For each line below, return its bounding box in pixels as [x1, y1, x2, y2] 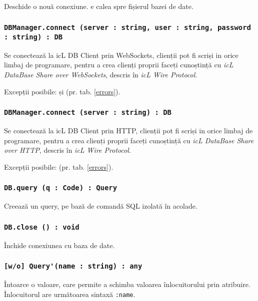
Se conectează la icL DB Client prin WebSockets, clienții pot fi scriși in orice [4, 49, 238, 60]
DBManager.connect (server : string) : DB [4, 108, 171, 117]
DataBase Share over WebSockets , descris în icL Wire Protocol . [4, 69, 197, 80]
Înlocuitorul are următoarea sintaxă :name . [4, 289, 135, 299]
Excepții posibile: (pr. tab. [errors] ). [4, 161, 113, 172]
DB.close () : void [4, 223, 79, 231]
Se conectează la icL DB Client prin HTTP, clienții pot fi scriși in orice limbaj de [4, 125, 253, 136]
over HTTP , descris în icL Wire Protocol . [4, 145, 131, 155]
